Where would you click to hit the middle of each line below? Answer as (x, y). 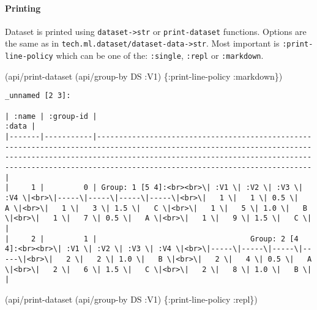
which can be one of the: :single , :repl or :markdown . (160, 55)
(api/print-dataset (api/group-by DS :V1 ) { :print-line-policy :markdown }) (144, 76)
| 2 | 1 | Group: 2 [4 (152, 239)
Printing (23, 8)
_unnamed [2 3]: (38, 96)
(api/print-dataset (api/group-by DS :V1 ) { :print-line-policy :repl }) (131, 299)
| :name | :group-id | (51, 116)
